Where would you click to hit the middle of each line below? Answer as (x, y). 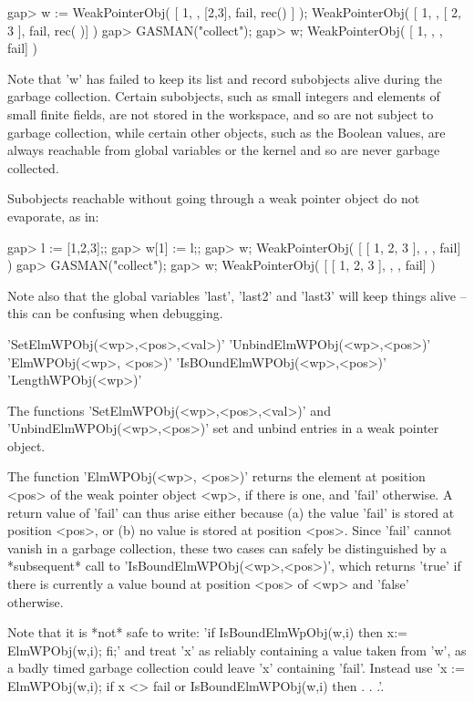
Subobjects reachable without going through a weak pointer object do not (214, 198)
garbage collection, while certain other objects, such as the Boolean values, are (227, 132)
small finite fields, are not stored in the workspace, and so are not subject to (221, 114)
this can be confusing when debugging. (115, 313)
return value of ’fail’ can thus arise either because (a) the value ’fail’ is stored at (231, 512)
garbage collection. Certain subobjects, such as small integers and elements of (224, 96)
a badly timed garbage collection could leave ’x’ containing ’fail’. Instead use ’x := (236, 668)
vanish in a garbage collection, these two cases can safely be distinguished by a (227, 547)
